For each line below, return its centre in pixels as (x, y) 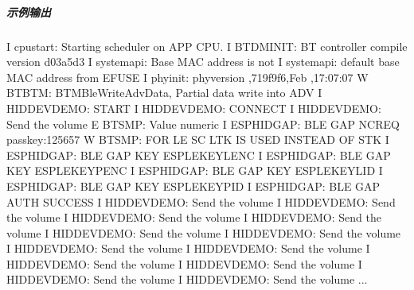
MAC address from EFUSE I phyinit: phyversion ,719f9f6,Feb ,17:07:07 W (187, 77)
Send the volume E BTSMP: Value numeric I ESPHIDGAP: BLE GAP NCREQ (203, 124)
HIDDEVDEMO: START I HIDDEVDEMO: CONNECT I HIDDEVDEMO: (194, 108)
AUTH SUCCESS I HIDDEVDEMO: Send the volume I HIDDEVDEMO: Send (201, 201)
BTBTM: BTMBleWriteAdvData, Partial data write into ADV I (164, 93)
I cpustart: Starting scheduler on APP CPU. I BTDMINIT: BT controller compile (207, 46)
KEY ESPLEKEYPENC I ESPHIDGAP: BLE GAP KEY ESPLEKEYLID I (195, 170)
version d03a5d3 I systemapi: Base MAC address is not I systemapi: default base (203, 62)
